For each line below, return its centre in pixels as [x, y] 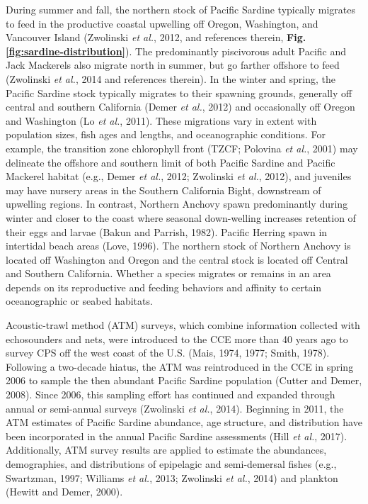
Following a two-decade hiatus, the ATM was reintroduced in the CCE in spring [180, 366]
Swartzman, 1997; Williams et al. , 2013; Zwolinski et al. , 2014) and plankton [172, 477]
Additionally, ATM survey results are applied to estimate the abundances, [166, 450]
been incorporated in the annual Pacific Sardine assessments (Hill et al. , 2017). [177, 436]
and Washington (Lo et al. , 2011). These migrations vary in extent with [161, 120]
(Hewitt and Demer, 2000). [64, 492]
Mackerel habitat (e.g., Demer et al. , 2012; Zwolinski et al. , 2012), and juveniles [179, 176]
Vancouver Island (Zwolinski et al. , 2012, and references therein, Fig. [156, 37]
